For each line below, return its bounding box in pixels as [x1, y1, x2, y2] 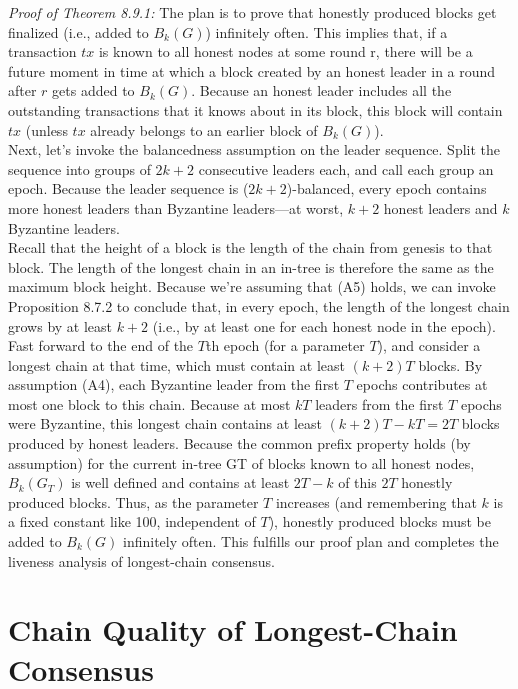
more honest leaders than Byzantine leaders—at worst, [8, 197, 344, 218]
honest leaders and [383, 197, 498, 218]
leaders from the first [315, 393, 444, 414]
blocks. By [418, 354, 483, 375]
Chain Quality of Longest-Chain [8, 609, 458, 650]
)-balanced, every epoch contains [286, 178, 487, 199]
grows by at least [8, 315, 113, 336]
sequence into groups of [8, 158, 151, 179]
